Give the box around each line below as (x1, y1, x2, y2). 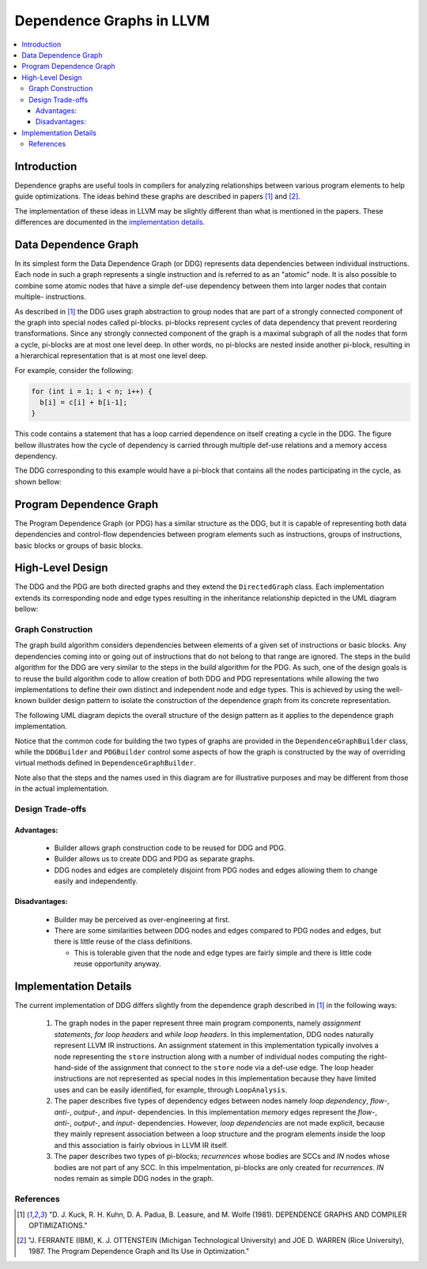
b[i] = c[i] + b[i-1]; (40, 397, 128, 407)
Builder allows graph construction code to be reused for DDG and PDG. (54, 843, 286, 853)
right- (368, 1051, 387, 1061)
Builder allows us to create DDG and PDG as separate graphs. (54, 854, 255, 864)
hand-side (54, 1063, 88, 1073)
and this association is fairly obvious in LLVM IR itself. (54, 1140, 229, 1149)
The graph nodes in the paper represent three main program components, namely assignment (54, 1018, 361, 1028)
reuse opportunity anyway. (74, 959, 161, 969)
